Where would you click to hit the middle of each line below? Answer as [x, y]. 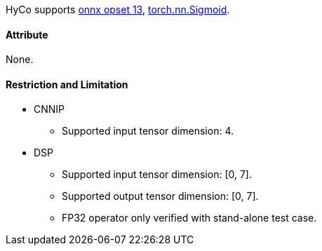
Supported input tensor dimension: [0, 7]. [157, 175]
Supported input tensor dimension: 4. [148, 131]
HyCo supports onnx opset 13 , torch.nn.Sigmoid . [118, 9]
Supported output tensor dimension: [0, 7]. [160, 196]
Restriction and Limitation [67, 84]
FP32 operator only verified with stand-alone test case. [189, 218]
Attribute [27, 34]
